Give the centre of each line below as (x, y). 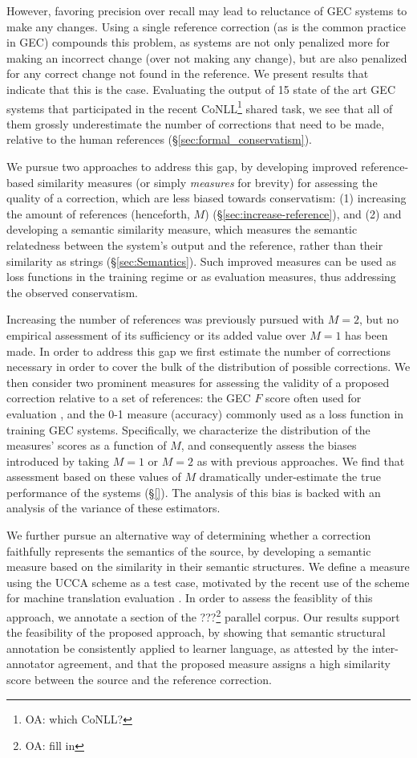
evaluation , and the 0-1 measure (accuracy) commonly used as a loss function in (205, 413)
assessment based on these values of (94, 477)
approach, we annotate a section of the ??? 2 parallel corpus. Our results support (203, 615)
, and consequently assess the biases (269, 445)
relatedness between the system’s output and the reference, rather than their (195, 245)
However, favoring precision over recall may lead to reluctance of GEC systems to (207, 10)
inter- (385, 648)
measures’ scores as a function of (87, 445)
